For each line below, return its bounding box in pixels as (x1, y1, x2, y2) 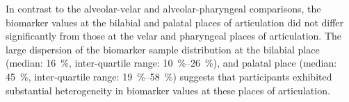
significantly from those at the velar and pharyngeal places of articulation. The (6, 28, 342, 43)
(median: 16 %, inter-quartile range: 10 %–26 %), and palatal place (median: (6, 56, 337, 70)
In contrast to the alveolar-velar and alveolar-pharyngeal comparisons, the (6, 1, 321, 15)
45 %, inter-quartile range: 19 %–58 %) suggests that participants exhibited (6, 69, 332, 83)
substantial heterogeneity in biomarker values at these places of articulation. (6, 83, 330, 97)
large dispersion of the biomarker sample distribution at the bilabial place (6, 42, 320, 56)
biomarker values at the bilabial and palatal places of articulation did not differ (6, 15, 344, 29)
